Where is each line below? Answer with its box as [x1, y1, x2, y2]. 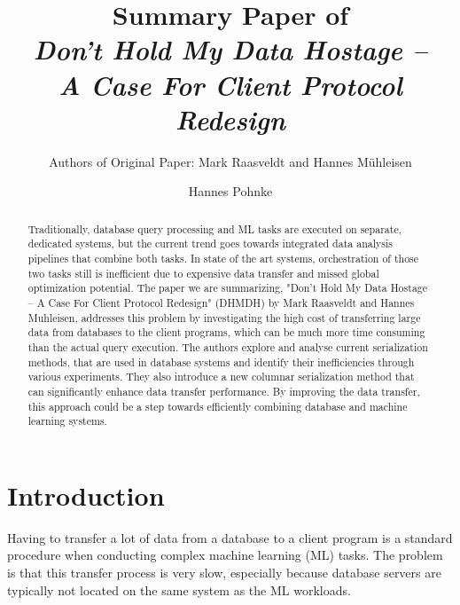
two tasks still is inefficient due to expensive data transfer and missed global [27, 265, 379, 280]
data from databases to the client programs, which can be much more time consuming [27, 325, 425, 340]
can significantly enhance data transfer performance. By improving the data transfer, [27, 383, 420, 398]
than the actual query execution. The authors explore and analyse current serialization [27, 339, 428, 354]
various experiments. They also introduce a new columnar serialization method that [27, 369, 415, 384]
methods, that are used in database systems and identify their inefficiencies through [27, 354, 415, 369]
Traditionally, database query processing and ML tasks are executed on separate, [27, 221, 402, 236]
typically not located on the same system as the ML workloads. [7, 580, 351, 599]
